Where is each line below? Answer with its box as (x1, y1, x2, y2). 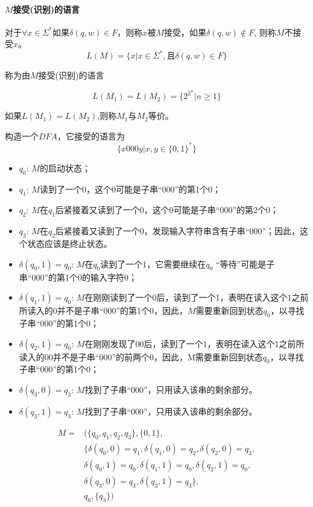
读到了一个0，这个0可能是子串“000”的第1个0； (39, 182, 221, 195)
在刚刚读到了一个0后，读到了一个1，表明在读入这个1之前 (84, 291, 309, 304)
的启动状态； (39, 161, 90, 174)
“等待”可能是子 (215, 257, 275, 270)
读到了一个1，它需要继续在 (100, 257, 206, 270)
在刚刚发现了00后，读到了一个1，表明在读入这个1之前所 (84, 337, 305, 349)
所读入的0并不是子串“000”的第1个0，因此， (19, 304, 188, 317)
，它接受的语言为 (57, 129, 125, 142)
